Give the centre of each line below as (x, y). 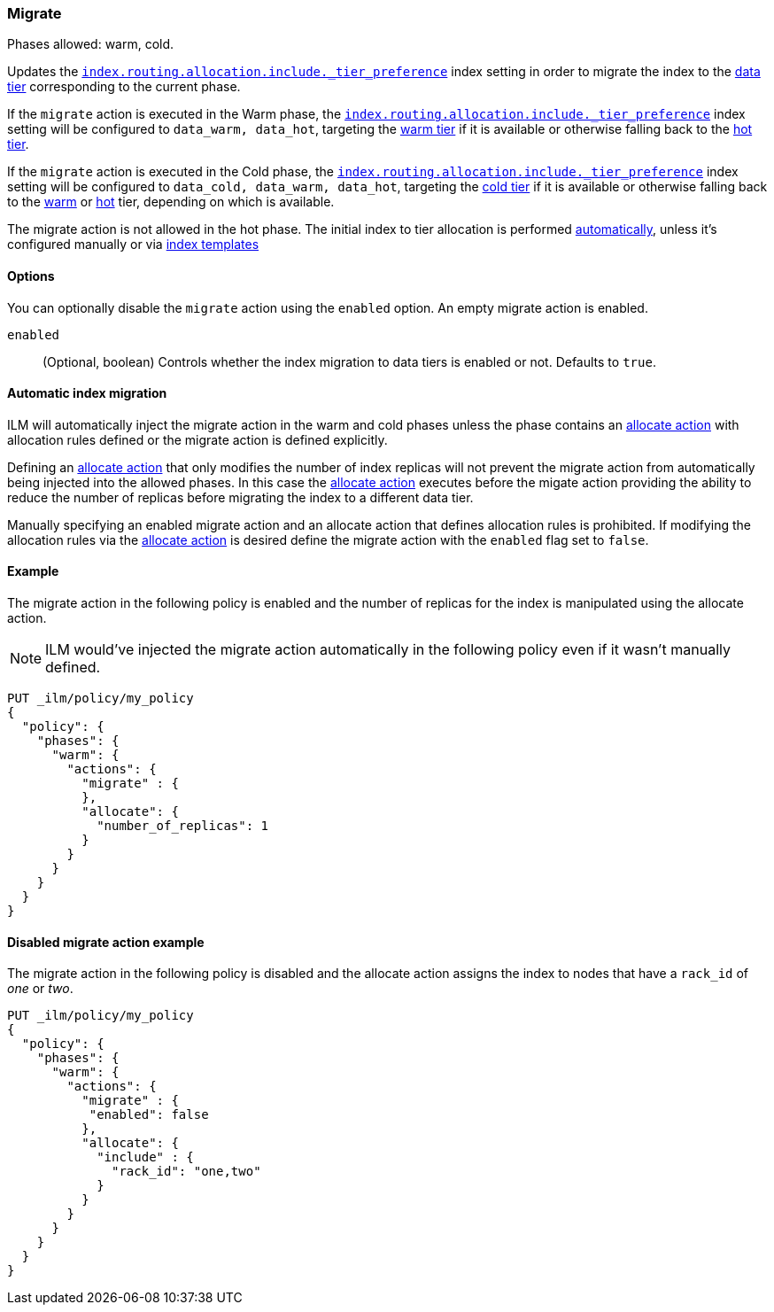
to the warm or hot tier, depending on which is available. (171, 202)
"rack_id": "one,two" (186, 1172)
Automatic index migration (87, 393)
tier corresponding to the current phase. (124, 87)
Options (31, 276)
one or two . (40, 989)
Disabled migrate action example (106, 942)
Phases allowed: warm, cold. (91, 44)
